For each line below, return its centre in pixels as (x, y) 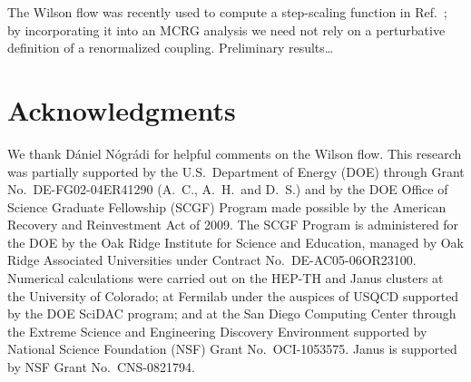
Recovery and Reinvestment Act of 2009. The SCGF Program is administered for (233, 225)
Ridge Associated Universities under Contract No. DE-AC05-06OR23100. (212, 260)
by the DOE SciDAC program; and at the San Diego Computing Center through (232, 313)
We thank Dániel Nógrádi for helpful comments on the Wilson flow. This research (235, 153)
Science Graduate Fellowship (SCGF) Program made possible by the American (227, 206)
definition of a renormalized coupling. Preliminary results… (171, 48)
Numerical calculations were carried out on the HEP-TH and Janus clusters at (226, 278)
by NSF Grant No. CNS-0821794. (101, 367)
